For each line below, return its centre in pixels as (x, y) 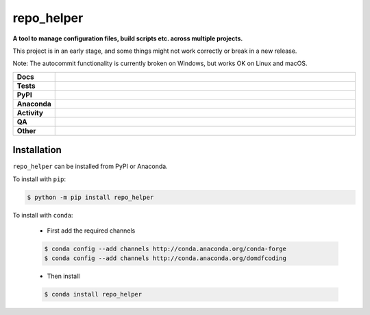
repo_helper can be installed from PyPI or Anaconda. (90, 166)
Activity (30, 113)
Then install (63, 276)
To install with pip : (39, 179)
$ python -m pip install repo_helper (90, 197)
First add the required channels (91, 231)
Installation (37, 150)
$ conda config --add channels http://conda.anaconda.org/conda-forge (165, 248)
